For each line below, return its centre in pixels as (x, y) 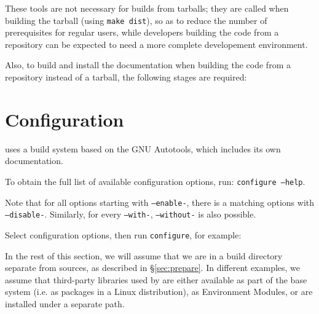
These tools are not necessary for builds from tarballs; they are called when (147, 8)
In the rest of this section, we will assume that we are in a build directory (144, 255)
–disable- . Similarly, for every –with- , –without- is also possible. (131, 214)
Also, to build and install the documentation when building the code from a (148, 65)
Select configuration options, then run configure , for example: (123, 234)
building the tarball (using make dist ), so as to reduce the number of (136, 20)
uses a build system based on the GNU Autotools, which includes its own (143, 148)
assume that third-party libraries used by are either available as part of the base (156, 279)
